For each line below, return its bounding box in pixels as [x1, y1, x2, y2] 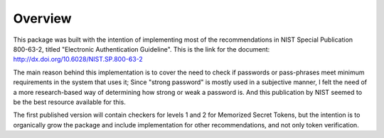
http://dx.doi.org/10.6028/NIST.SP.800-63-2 [13, 55, 144, 64]
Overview [13, 11, 72, 26]
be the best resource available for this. [13, 98, 126, 106]
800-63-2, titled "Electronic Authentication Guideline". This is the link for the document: [13, 45, 270, 53]
